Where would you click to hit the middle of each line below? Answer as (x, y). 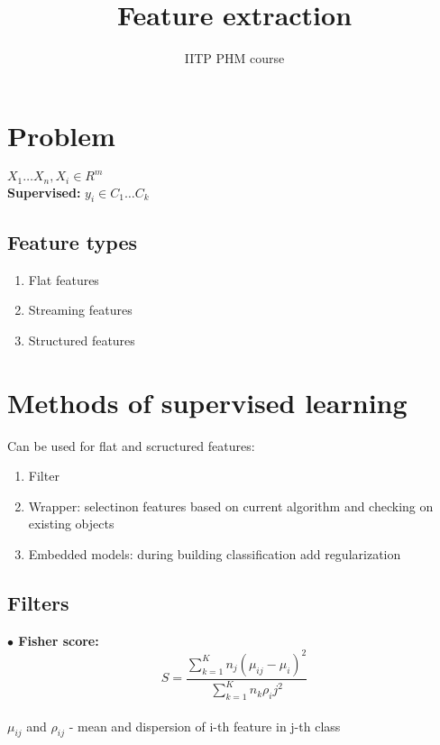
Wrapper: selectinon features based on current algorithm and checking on (231, 506)
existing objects (71, 524)
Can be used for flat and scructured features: (131, 445)
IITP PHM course (234, 58)
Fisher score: (59, 640)
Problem (61, 135)
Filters (38, 602)
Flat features (64, 279)
